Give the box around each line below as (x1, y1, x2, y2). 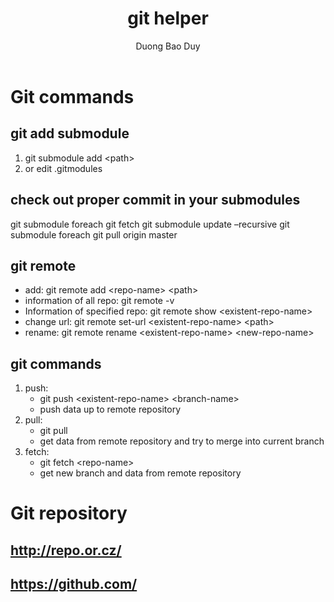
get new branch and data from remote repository (39, 467, 242, 479)
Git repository (10, 502, 128, 525)
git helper (127, 7, 209, 30)
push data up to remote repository (39, 403, 182, 416)
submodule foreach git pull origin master (10, 228, 178, 241)
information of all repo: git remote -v (24, 295, 175, 307)
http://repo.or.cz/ (10, 542, 122, 559)
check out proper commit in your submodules (10, 192, 301, 209)
